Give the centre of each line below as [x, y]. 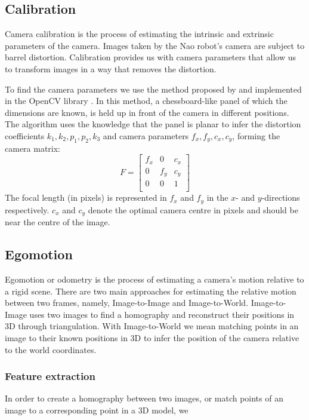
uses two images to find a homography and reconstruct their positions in [162, 314]
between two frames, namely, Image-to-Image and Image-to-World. [127, 303]
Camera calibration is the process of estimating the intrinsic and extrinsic [139, 34]
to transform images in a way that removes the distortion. [111, 68]
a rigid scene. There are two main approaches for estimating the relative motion [151, 291]
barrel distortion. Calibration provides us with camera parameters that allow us [150, 57]
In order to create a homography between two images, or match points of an [144, 398]
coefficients [25, 135]
